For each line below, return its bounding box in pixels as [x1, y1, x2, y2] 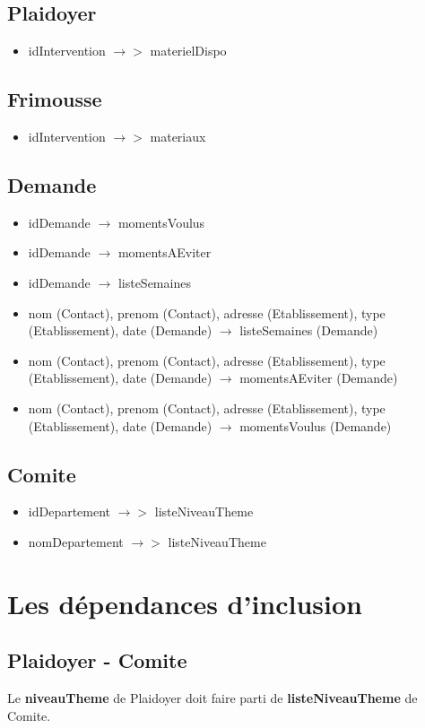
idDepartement [28, 502, 111, 521]
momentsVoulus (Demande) [239, 416, 392, 435]
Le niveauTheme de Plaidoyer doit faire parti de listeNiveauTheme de [7, 689, 418, 707]
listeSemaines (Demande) [239, 321, 378, 340]
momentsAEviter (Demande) [239, 368, 398, 387]
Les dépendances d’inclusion [7, 585, 363, 621]
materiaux [150, 127, 206, 145]
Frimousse [7, 85, 102, 113]
